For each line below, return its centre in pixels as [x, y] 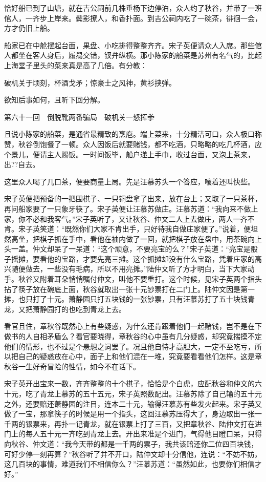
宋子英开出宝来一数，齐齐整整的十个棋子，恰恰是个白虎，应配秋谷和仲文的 [129, 383]
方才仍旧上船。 [29, 28]
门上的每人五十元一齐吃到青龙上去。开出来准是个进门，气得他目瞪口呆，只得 [133, 434]
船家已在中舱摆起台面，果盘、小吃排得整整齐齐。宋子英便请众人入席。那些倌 [133, 45]
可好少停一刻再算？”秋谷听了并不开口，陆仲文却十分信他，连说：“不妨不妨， [133, 454]
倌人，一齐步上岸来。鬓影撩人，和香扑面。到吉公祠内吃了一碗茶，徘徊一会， [133, 18]
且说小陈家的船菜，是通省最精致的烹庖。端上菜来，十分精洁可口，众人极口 [129, 134]
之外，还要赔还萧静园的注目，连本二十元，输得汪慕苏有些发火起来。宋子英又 [133, 403]
